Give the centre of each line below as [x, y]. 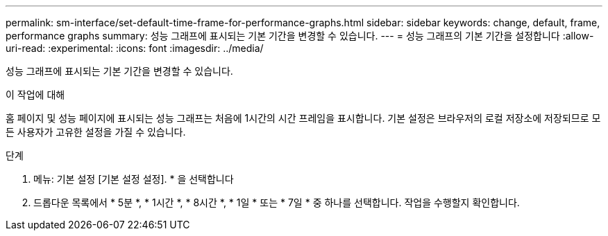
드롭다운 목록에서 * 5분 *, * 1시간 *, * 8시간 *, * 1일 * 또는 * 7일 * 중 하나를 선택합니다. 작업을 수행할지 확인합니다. [277, 202]
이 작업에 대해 [35, 94]
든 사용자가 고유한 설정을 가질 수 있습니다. [96, 132]
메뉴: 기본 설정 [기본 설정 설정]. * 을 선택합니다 [134, 179]
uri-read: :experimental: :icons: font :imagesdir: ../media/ [135, 48]
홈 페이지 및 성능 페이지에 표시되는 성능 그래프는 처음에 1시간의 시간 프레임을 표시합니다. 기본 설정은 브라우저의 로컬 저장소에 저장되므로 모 [303, 118]
